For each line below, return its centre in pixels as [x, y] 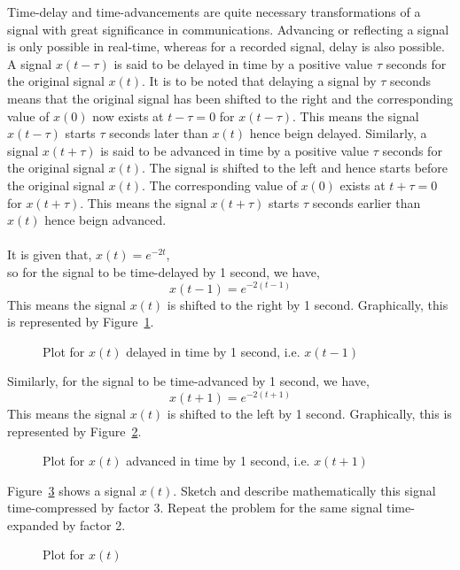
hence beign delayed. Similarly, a [338, 133]
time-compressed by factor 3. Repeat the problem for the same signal [195, 508]
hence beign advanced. [105, 220]
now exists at [128, 116]
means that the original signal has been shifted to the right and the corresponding [230, 98]
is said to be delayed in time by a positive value [243, 63]
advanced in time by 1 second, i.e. [218, 461]
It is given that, [50, 254]
